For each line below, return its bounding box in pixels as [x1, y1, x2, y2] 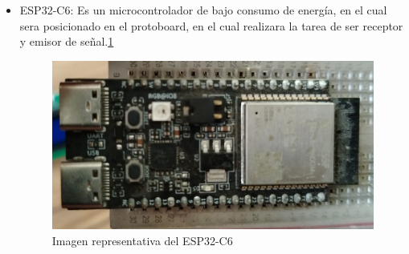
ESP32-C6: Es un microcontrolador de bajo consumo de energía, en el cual [19, 2, 387, 18]
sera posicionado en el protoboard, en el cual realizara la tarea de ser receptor [19, 17, 403, 34]
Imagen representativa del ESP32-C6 [51, 232, 233, 248]
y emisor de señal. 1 [19, 33, 114, 50]
